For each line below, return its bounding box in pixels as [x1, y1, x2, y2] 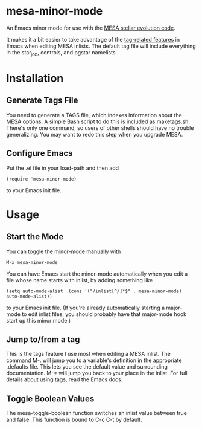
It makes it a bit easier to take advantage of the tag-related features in [6, 36, 180, 43]
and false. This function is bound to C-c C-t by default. [6, 416, 143, 424]
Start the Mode [6, 231, 64, 242]
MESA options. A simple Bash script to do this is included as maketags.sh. [6, 118, 190, 125]
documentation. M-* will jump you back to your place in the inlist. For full [6, 370, 188, 377]
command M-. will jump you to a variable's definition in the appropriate [6, 356, 182, 364]
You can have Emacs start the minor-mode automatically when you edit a [6, 270, 188, 277]
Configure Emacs [6, 148, 73, 158]
